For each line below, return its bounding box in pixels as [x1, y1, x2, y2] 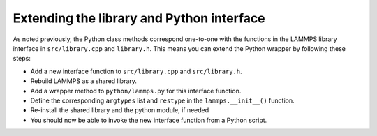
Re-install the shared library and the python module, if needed [30, 106, 209, 114]
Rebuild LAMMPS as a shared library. [30, 77, 138, 85]
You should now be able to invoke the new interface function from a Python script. [30, 116, 267, 124]
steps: [13, 54, 31, 63]
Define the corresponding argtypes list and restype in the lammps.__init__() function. [30, 96, 295, 105]
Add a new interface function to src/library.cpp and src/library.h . [30, 67, 242, 75]
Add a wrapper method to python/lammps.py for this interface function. [30, 86, 242, 95]
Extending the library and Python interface [13, 10, 265, 26]
